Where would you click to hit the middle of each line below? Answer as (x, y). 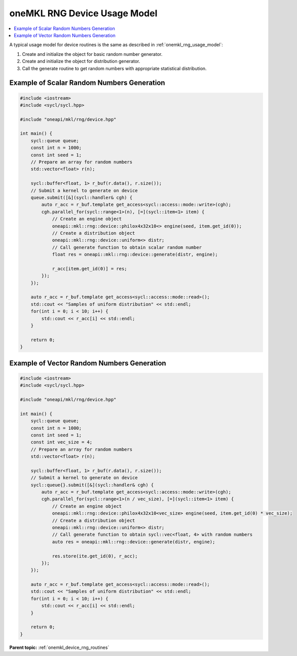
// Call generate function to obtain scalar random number (127, 247)
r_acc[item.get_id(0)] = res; (89, 269)
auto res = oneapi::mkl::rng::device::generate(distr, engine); (134, 542)
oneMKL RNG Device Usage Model (83, 13)
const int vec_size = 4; (62, 442)
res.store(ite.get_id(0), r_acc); (95, 556)
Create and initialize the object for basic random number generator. (92, 54)
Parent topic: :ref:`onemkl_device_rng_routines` (59, 647)
